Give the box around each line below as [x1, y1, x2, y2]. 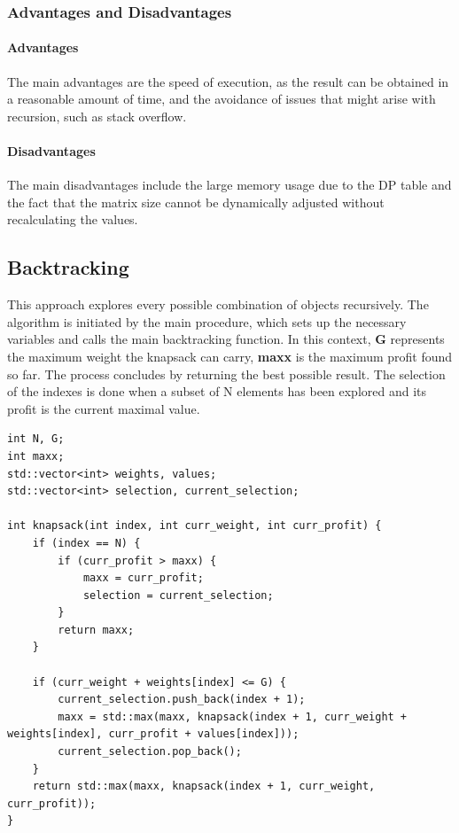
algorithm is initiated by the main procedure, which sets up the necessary [7, 312, 407, 331]
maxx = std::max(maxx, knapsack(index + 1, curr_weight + [58, 710, 408, 723]
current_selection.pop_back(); [58, 745, 242, 759]
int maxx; [7, 449, 65, 463]
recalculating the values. [7, 210, 138, 229]
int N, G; [7, 432, 65, 446]
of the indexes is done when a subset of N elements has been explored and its [7, 382, 427, 401]
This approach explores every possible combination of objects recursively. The [7, 295, 429, 314]
